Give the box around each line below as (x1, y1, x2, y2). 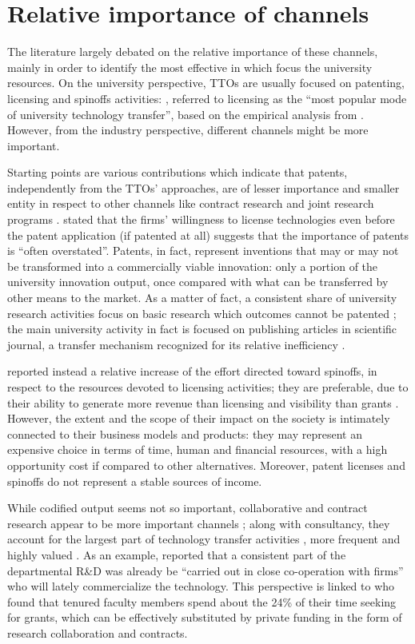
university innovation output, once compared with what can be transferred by (7, 273, 389, 290)
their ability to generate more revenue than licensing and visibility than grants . (7, 394, 399, 411)
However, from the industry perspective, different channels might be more (7, 121, 369, 138)
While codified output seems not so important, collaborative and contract (7, 499, 368, 516)
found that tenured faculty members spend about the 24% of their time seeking (7, 593, 397, 610)
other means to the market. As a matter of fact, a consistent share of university (7, 289, 397, 306)
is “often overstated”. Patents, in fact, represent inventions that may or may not (7, 242, 399, 259)
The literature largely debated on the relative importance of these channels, (7, 43, 378, 60)
